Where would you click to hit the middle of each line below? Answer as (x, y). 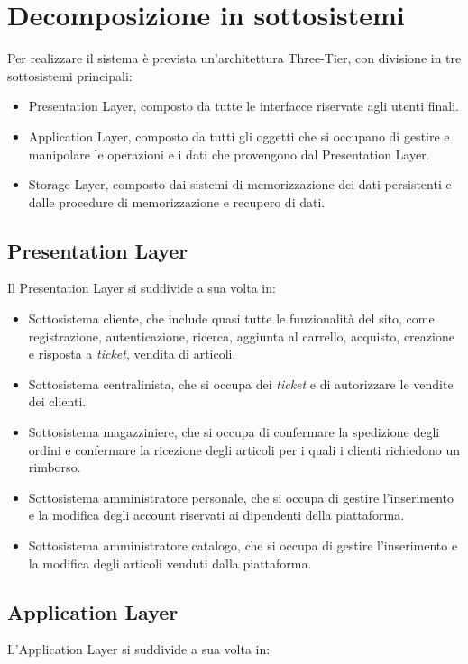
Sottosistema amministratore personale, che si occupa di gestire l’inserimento (241, 497)
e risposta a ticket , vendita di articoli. (132, 354)
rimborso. (55, 467)
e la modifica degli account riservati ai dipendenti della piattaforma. (216, 515)
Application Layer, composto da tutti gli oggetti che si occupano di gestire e (239, 136)
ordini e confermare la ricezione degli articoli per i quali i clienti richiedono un (244, 449)
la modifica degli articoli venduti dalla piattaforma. (170, 563)
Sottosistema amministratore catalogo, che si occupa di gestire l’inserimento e (243, 546)
